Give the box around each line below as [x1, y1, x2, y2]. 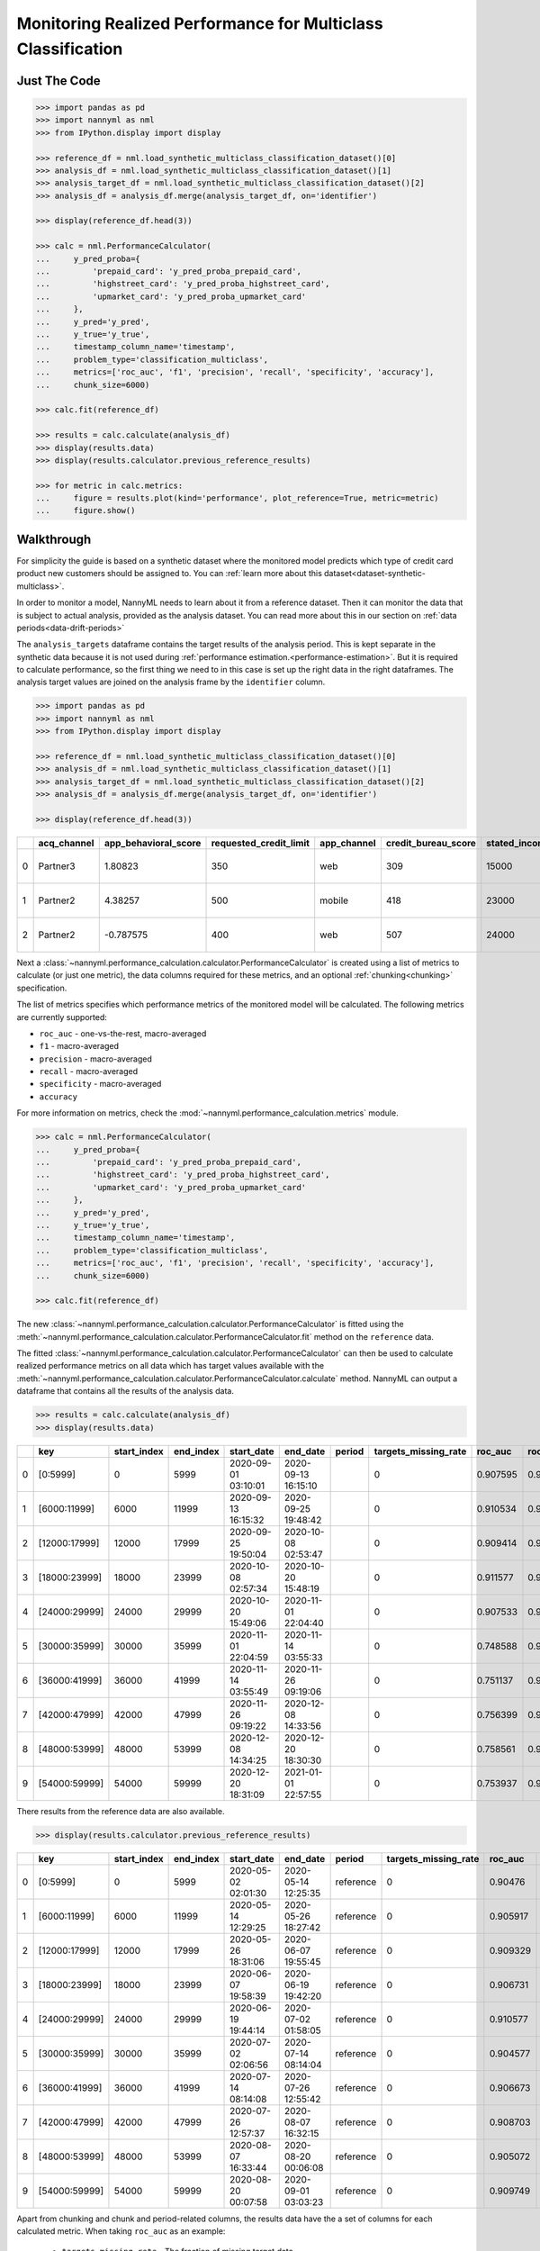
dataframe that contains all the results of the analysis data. [16, 1386, 234, 1397]
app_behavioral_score [103, 836, 202, 849]
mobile [319, 894, 349, 907]
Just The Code [16, 73, 101, 88]
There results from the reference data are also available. [16, 1805, 225, 1816]
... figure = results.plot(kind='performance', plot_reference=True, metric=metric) [35, 493, 440, 503]
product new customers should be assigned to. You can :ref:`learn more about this [16, 568, 323, 579]
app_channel [319, 836, 377, 849]
